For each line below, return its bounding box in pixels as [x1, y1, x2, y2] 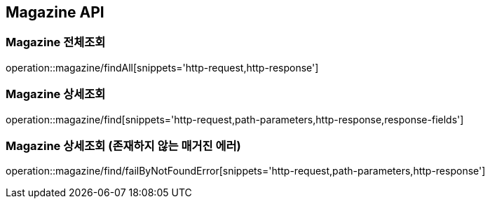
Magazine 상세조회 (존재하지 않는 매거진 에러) [6, 138, 241, 153]
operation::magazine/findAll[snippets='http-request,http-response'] [6, 61, 319, 74]
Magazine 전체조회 [6, 35, 106, 50]
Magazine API [6, 4, 104, 21]
